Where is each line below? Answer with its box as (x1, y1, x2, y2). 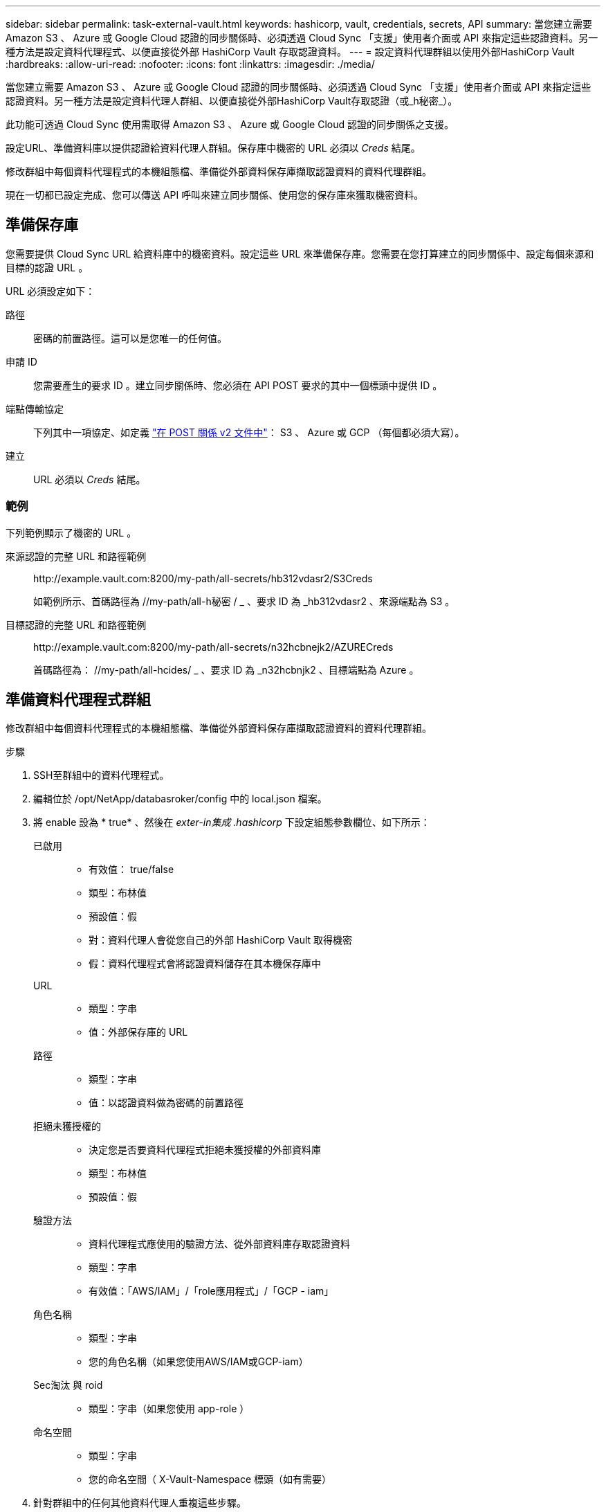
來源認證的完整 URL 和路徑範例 (6, 550, 147, 562)
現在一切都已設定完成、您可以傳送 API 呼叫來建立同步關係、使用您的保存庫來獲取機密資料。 (6, 189, 424, 201)
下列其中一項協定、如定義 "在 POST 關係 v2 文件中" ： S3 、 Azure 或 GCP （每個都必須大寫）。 (33, 426, 465, 438)
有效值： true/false (89, 863, 174, 876)
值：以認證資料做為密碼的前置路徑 (89, 1097, 244, 1109)
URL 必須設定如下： (6, 285, 95, 297)
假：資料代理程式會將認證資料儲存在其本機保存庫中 (89, 957, 321, 970)
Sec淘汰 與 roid (33, 1379, 103, 1392)
